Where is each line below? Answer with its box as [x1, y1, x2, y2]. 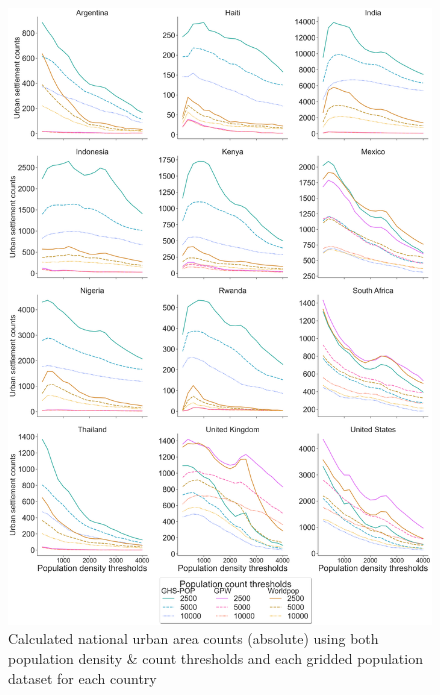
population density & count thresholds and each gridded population [8, 647, 423, 668]
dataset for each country [8, 667, 157, 688]
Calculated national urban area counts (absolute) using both [8, 628, 379, 649]
